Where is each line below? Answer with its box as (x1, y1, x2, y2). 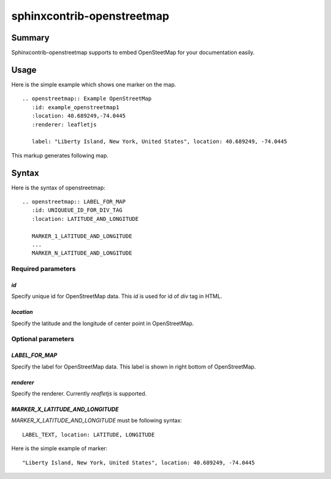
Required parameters (11, 264, 76, 273)
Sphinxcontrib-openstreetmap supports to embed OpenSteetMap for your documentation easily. (11, 49, 255, 56)
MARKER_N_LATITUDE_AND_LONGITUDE (31, 250, 132, 257)
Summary (11, 33, 50, 43)
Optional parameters (11, 335, 75, 343)
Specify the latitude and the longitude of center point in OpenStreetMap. (11, 320, 194, 327)
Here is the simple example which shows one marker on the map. (11, 80, 177, 88)
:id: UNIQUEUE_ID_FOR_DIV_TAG (31, 207, 123, 214)
